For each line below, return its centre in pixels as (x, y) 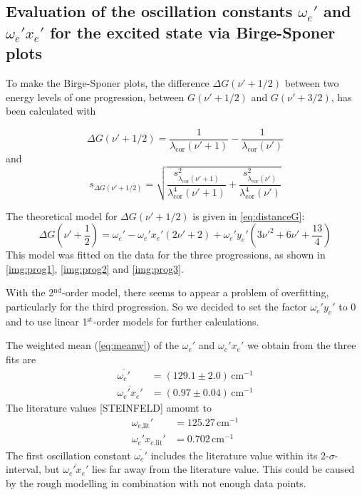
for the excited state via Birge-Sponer (193, 32)
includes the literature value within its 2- (240, 455)
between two (312, 82)
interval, (24, 469)
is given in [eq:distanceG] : (249, 215)
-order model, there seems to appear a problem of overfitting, (195, 292)
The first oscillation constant (68, 455)
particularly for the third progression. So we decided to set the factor (156, 307)
